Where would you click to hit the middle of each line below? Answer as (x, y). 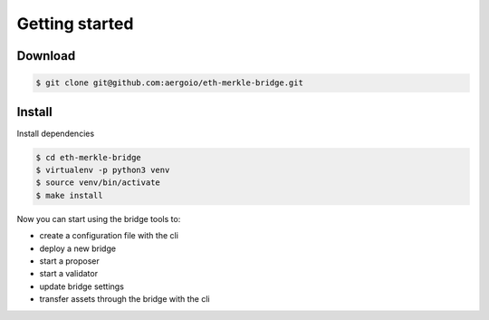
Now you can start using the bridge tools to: (99, 218)
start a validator (69, 274)
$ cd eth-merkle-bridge (89, 157)
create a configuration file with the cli (109, 236)
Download (46, 56)
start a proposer (69, 261)
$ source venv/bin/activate (98, 183)
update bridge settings (81, 286)
